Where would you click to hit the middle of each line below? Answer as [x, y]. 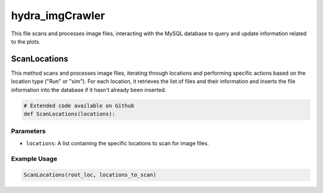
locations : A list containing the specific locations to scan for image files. [118, 143]
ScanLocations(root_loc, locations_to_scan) [90, 175]
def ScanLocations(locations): [70, 114]
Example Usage [34, 158]
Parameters [28, 131]
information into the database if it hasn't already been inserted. [89, 90]
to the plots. [26, 41]
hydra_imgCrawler [58, 16]
